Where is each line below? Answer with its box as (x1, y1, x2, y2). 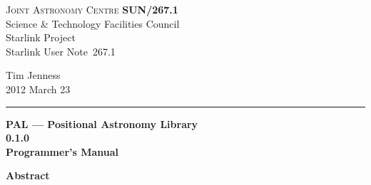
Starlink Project (6, 30, 76, 45)
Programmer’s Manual (6, 144, 119, 159)
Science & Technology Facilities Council (6, 16, 180, 31)
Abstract (6, 168, 50, 183)
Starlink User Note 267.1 (6, 43, 116, 58)
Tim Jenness (6, 68, 61, 83)
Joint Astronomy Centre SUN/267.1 (6, 2, 178, 16)
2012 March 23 (6, 81, 71, 96)
